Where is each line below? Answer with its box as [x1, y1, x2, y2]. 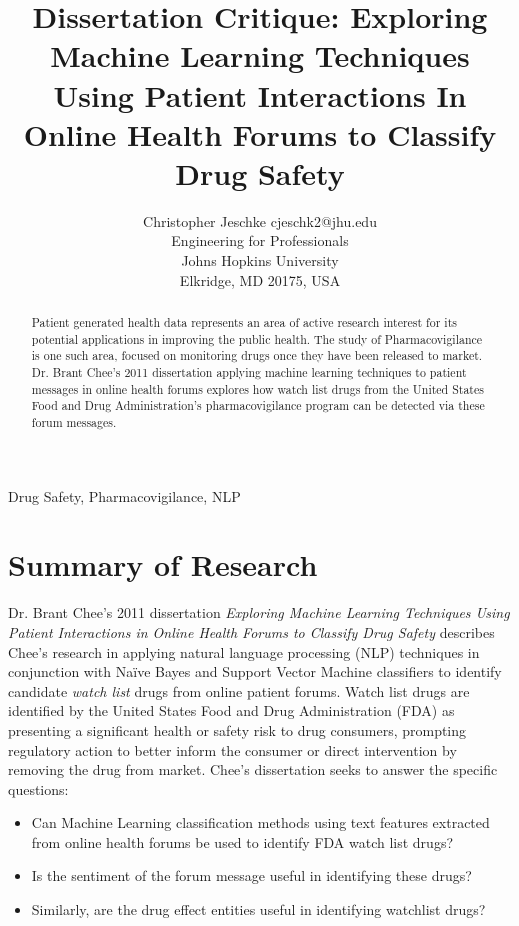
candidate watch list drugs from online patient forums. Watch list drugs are [8, 680, 470, 701]
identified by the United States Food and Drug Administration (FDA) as [8, 700, 455, 721]
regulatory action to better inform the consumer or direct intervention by [8, 739, 457, 760]
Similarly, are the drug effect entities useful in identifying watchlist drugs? [31, 899, 486, 920]
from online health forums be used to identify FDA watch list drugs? [31, 831, 454, 852]
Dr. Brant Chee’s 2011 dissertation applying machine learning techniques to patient [31, 364, 467, 381]
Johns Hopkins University [181, 250, 339, 271]
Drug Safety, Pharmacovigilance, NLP [8, 485, 241, 506]
